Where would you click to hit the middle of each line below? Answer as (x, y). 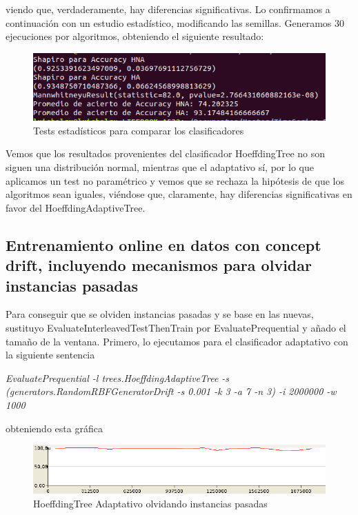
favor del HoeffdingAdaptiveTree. (76, 207)
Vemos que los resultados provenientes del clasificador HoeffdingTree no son (166, 153)
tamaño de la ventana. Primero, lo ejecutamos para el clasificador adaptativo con (177, 341)
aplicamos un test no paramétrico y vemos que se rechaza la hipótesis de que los (175, 180)
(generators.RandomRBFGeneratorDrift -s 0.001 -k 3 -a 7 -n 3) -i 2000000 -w (171, 391)
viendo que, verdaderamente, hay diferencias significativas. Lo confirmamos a (168, 9)
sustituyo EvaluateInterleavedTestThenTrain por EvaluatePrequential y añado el (176, 327)
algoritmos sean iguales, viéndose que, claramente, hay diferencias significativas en (179, 194)
